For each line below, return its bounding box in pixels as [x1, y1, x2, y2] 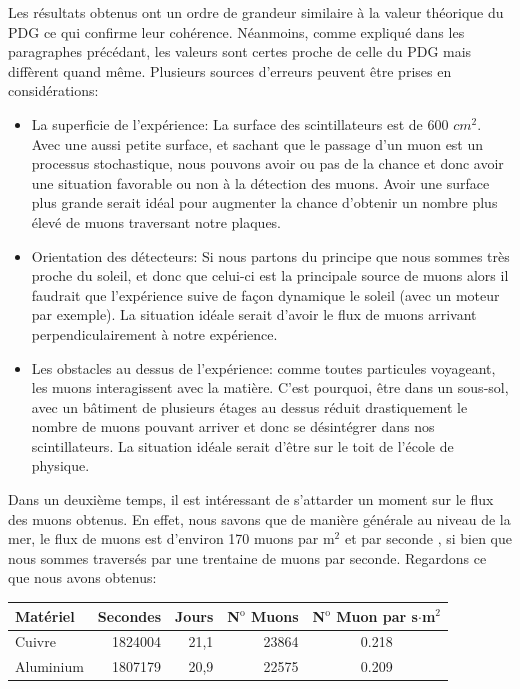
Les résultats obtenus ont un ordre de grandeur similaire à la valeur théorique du [8, 2, 504, 22]
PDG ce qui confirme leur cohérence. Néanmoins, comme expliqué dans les [8, 21, 465, 42]
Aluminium [15, 656, 84, 677]
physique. [31, 455, 90, 476]
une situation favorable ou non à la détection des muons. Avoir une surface [31, 172, 490, 193]
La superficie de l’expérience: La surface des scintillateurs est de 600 [31, 113, 449, 134]
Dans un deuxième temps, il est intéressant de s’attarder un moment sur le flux [8, 489, 494, 510]
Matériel [15, 605, 75, 626]
